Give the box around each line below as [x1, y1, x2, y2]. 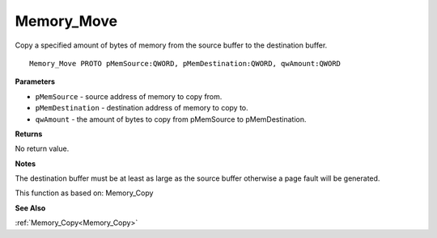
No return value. [15, 144, 70, 153]
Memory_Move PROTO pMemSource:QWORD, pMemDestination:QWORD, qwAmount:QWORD [29, 59, 342, 68]
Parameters [15, 77, 56, 86]
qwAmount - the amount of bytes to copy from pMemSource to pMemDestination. [35, 114, 307, 124]
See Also [15, 203, 46, 213]
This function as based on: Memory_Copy [15, 188, 154, 198]
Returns [15, 129, 43, 139]
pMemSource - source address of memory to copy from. [35, 91, 223, 101]
